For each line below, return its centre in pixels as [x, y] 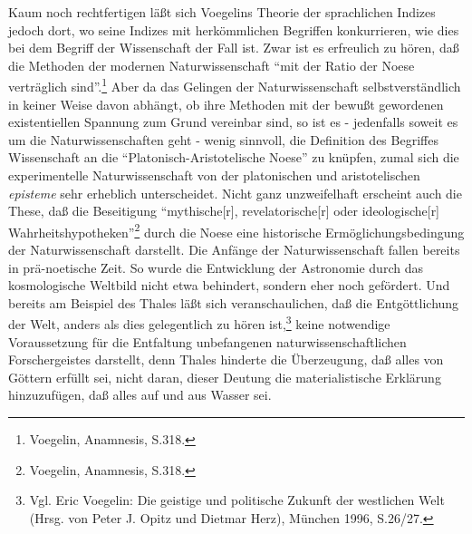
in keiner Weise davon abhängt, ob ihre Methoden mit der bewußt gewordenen [226, 104]
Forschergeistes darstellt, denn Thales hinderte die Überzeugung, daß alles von [226, 359]
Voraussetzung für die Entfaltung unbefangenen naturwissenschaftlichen [207, 341]
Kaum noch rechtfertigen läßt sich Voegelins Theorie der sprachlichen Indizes [222, 12]
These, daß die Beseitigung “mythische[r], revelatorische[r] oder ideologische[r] [224, 211]
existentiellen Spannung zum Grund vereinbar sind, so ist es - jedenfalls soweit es [233, 122]
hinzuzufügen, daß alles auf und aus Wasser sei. [140, 395]
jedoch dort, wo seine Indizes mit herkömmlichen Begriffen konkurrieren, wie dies [234, 29]
